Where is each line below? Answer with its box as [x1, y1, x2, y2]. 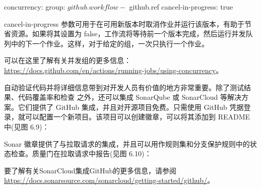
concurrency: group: [4, 2, 66, 12]
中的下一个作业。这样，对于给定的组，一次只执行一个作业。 [11, 38, 209, 48]
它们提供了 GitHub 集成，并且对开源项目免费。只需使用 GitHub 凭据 [18, 101, 244, 112]
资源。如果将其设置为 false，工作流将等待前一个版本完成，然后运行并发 [11, 28, 246, 39]
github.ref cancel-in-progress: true [129, 2, 233, 12]
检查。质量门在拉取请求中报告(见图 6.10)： [11, 148, 152, 159]
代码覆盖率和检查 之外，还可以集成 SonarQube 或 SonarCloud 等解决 [18, 92, 242, 102]
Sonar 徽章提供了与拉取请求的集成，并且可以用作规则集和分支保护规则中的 [4, 138, 250, 149]
